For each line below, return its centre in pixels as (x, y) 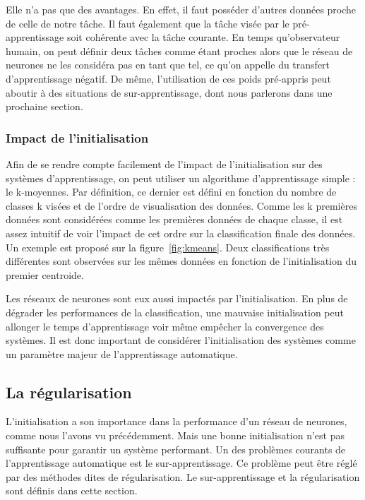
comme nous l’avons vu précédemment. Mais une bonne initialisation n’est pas (175, 435)
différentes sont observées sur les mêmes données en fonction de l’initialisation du (181, 261)
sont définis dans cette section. (72, 490)
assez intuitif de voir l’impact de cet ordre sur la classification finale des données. (181, 233)
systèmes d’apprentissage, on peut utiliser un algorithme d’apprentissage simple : (181, 178)
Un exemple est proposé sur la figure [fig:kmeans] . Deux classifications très (168, 247)
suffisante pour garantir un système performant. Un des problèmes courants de (176, 449)
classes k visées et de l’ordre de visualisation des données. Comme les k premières (181, 205)
